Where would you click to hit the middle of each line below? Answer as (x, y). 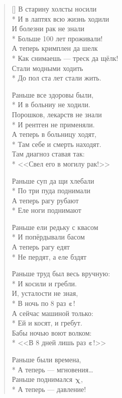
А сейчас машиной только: (52, 313)
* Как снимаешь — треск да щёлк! (65, 58)
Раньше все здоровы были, (53, 94)
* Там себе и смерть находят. (56, 144)
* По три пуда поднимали (51, 190)
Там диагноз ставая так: (48, 154)
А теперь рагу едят (41, 247)
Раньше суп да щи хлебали (53, 180)
